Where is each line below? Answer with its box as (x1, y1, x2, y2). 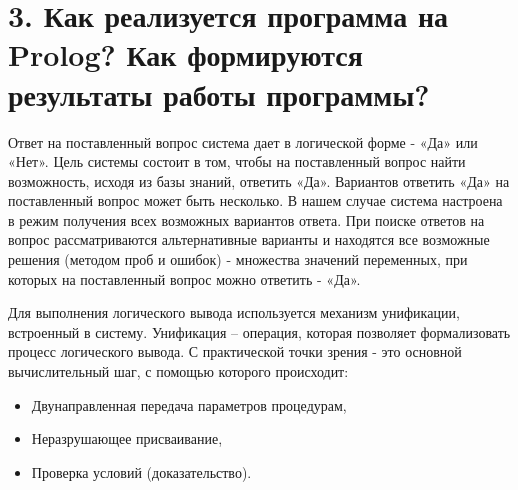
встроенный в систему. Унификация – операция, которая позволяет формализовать (8, 321, 511, 342)
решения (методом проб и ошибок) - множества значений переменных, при (8, 249, 468, 270)
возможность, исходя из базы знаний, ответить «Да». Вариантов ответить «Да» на (8, 170, 510, 191)
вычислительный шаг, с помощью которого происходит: (8, 361, 349, 382)
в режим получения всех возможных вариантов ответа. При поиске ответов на (8, 209, 485, 230)
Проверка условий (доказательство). (31, 461, 252, 482)
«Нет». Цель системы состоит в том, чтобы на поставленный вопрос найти (8, 151, 466, 172)
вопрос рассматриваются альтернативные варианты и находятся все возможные (8, 229, 490, 250)
